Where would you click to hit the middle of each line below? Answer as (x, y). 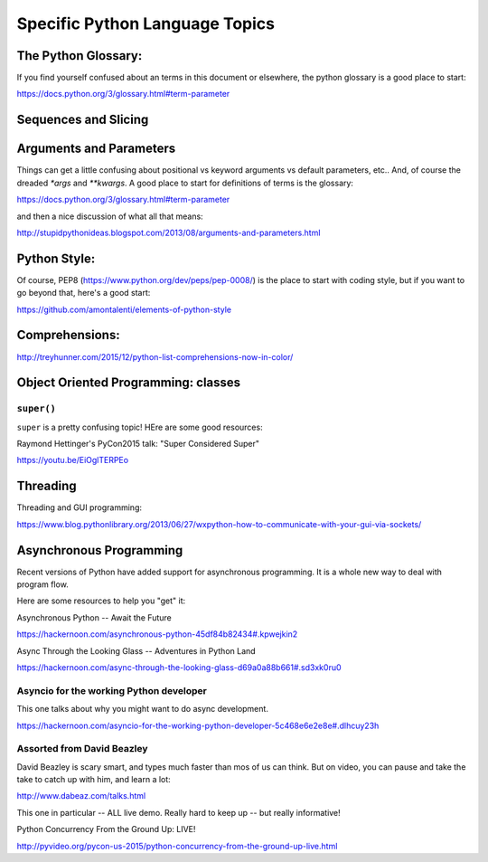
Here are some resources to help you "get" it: (101, 601)
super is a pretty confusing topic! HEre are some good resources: (140, 427)
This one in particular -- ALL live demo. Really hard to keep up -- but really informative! (178, 812)
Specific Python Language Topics (146, 24)
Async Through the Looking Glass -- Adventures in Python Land (136, 650)
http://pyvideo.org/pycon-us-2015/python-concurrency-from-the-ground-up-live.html (177, 846)
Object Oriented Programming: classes (129, 383)
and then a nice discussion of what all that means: (110, 216)
